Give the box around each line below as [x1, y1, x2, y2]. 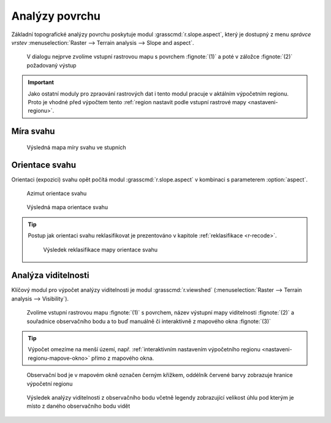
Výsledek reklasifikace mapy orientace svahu [43, 246, 158, 253]
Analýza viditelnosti [11, 270, 89, 281]
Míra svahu [11, 126, 55, 137]
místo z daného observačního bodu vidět [26, 402, 131, 410]
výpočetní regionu [26, 380, 73, 387]
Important [28, 78, 55, 86]
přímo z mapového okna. [91, 354, 154, 362]
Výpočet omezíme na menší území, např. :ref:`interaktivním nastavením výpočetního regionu [28, 346, 261, 353]
